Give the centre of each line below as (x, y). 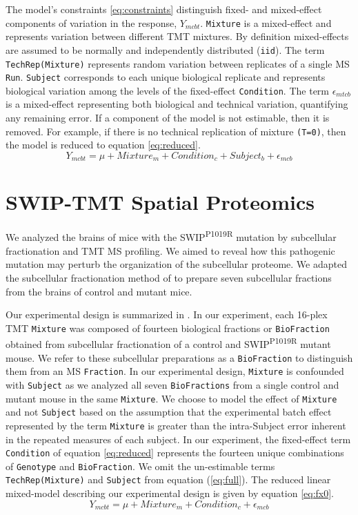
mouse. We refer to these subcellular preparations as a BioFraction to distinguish (179, 357)
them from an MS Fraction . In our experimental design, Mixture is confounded (175, 371)
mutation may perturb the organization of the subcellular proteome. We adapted (176, 264)
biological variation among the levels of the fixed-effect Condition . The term (167, 90)
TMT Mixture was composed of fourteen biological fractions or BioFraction (168, 328)
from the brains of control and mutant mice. (99, 291)
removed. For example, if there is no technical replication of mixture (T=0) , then (176, 131)
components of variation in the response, (91, 22)
